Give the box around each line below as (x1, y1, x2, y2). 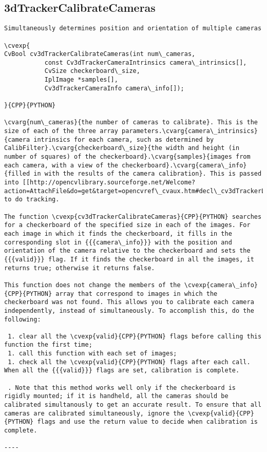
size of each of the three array (4, 127, 118, 135)
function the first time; (4, 341, 92, 349)
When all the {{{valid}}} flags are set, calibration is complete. (4, 367, 240, 374)
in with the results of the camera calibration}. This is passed (33, 170, 262, 178)
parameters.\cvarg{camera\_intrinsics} (122, 127, 258, 135)
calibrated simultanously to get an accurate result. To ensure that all (4, 401, 262, 409)
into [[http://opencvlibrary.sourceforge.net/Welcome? (4, 179, 196, 186)
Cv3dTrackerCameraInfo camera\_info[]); (44, 84, 184, 92)
